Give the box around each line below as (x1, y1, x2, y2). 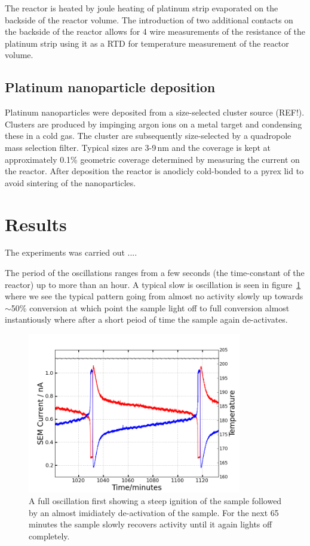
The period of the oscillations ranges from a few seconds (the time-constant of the (5, 266, 305, 279)
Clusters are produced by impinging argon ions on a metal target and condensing (5, 117, 302, 130)
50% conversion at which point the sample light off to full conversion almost (11, 301, 290, 314)
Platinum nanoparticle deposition (5, 78, 216, 96)
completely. (29, 529, 70, 542)
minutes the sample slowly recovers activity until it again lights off (29, 518, 272, 530)
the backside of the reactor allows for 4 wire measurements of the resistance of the (5, 25, 306, 38)
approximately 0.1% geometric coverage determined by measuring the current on (5, 153, 300, 165)
